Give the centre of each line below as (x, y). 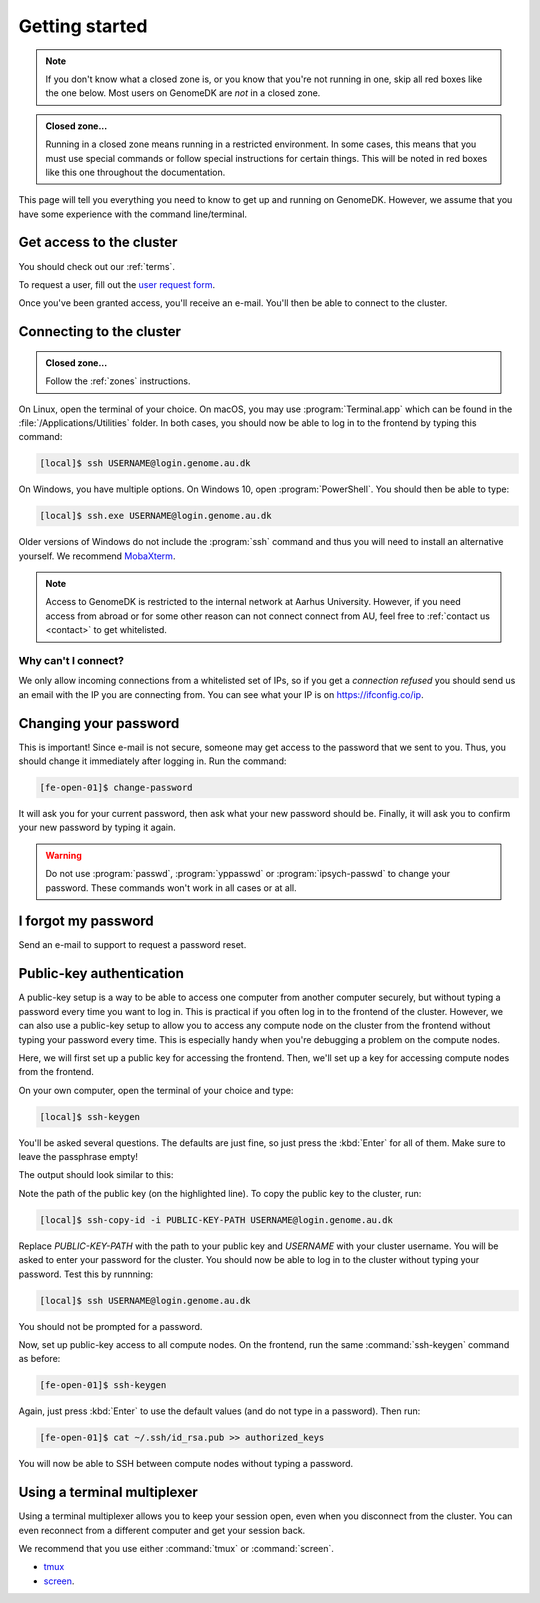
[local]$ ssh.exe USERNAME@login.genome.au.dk (155, 516)
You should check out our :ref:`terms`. (96, 266)
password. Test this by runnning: (86, 1274)
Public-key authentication (101, 973)
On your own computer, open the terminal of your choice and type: (156, 1090)
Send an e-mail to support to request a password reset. (132, 945)
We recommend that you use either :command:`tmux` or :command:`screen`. (176, 1548)
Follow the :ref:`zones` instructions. (118, 381)
